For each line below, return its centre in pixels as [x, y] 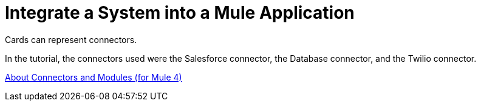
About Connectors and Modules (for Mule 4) [94, 77]
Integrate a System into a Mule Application [180, 13]
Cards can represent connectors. [71, 39]
